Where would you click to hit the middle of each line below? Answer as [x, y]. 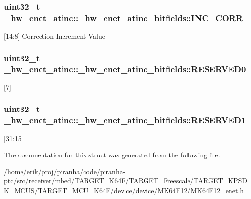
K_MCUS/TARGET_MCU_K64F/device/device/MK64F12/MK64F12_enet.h [124, 190]
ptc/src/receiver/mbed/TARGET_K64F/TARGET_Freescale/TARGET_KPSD [125, 181]
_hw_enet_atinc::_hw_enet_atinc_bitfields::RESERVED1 [125, 120]
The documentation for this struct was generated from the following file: [112, 155]
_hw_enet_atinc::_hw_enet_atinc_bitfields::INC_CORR [124, 17]
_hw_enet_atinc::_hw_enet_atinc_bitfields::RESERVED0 [125, 69]
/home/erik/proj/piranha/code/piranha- [65, 171]
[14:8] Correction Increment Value [55, 36]
